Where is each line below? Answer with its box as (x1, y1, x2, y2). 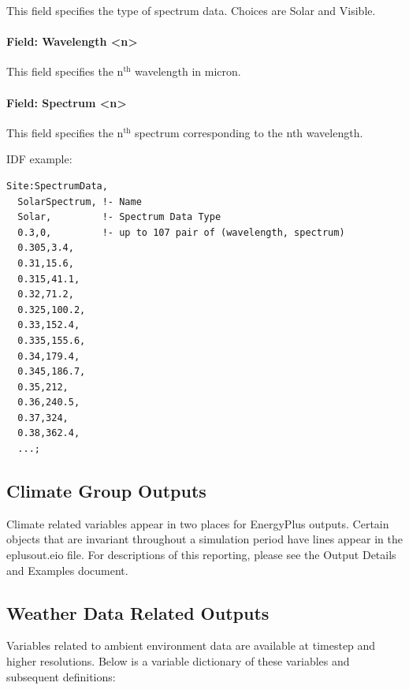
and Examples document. (6, 561, 128, 578)
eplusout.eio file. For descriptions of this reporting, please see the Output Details (6, 546, 396, 563)
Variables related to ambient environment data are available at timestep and (6, 637, 376, 654)
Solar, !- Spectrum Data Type (17, 211, 221, 223)
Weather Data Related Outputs (6, 600, 270, 625)
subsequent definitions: (6, 668, 116, 684)
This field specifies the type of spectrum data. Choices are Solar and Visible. (6, 2, 376, 18)
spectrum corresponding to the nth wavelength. (135, 124, 363, 140)
